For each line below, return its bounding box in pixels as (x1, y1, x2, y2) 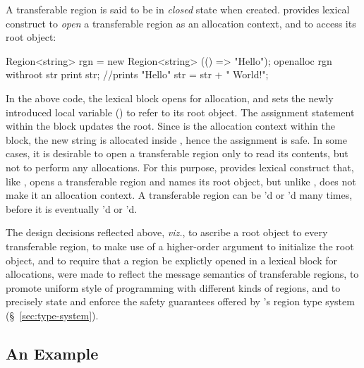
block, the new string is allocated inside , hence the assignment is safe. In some (6, 132, 347, 147)
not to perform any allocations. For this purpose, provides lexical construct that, (6, 159, 354, 174)
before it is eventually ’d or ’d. (6, 201, 138, 216)
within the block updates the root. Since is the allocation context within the (6, 118, 335, 133)
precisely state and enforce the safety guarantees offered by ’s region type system (6, 294, 355, 309)
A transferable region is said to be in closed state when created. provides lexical (6, 2, 350, 16)
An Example (6, 342, 99, 364)
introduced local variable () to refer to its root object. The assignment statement (6, 104, 355, 119)
